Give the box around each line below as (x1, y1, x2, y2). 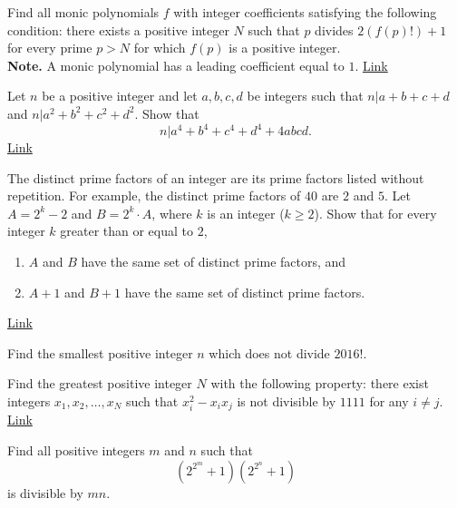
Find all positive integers (7, 441, 145, 460)
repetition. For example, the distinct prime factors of (7, 186, 301, 205)
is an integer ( (207, 203, 285, 222)
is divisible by (7, 483, 83, 502)
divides (315, 20, 354, 39)
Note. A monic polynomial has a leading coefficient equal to (7, 55, 345, 74)
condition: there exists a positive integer (7, 20, 229, 39)
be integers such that (247, 86, 364, 105)
